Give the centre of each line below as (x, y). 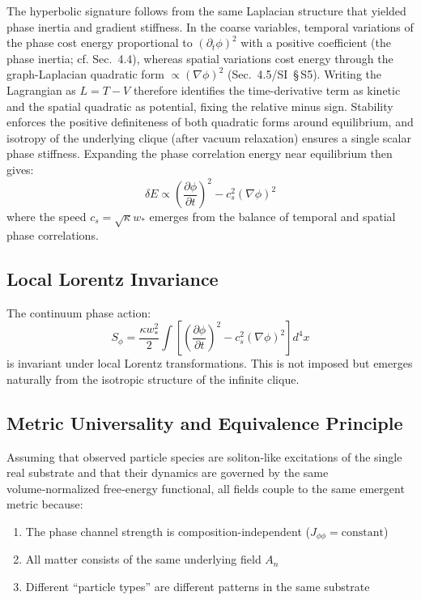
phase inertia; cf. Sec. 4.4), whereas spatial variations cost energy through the (200, 58)
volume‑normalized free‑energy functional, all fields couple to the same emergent (206, 488)
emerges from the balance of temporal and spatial (272, 217)
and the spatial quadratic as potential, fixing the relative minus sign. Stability (200, 106)
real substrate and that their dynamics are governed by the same (168, 472)
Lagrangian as (41, 89)
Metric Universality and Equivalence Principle (205, 422)
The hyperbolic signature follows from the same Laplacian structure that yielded (206, 11)
